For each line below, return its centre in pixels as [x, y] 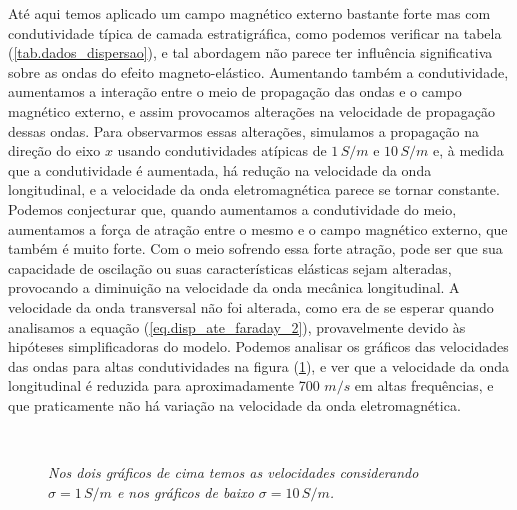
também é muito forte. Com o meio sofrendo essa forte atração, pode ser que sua [255, 248]
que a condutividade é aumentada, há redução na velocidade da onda [220, 169]
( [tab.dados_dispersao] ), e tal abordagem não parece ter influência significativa [250, 52]
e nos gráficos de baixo [185, 491]
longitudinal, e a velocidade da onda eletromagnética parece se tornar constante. [254, 189]
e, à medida [468, 150]
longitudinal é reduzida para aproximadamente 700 [164, 385]
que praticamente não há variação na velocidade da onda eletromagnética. [234, 404]
